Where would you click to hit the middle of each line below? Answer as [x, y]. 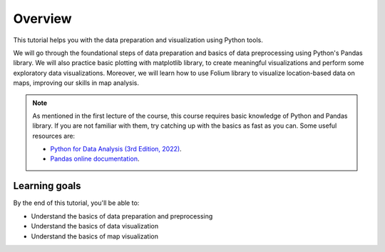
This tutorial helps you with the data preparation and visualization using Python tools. [138, 40]
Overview [42, 19]
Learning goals [47, 186]
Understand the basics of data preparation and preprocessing [122, 216]
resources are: [53, 136]
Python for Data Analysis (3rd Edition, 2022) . [116, 149]
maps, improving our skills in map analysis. [76, 83]
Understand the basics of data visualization [95, 226]
